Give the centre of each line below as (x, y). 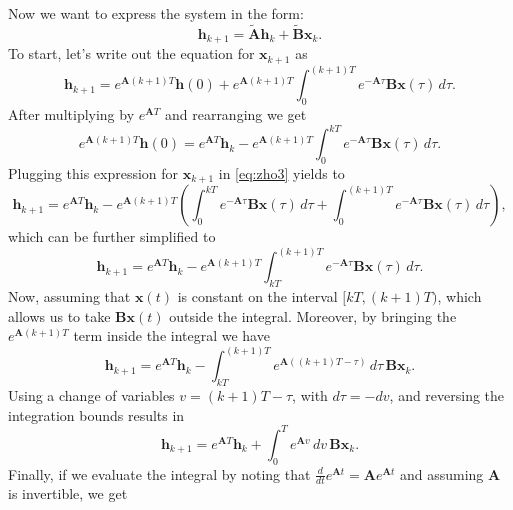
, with (310, 395)
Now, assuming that (69, 296)
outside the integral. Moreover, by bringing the (313, 315)
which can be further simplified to (112, 236)
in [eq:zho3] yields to (281, 172)
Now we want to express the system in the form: (156, 13)
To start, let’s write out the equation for (131, 53)
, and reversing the (447, 395)
